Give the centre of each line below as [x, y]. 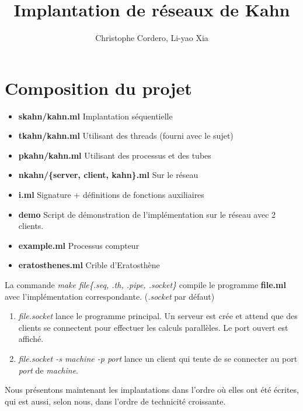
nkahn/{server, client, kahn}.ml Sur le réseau [108, 175]
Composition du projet [98, 88]
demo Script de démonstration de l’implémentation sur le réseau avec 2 [147, 214]
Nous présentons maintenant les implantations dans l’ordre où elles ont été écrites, [152, 390]
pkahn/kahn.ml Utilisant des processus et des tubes [115, 155]
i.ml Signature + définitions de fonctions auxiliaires [111, 195]
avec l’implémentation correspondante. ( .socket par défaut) [110, 296]
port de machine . [48, 370]
